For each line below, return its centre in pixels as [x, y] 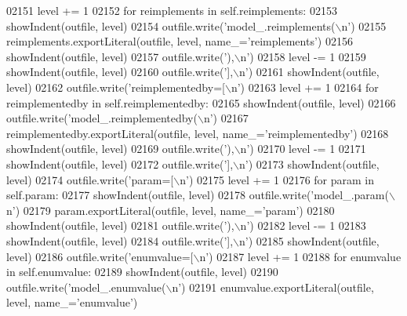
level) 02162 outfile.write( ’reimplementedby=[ [116, 87]
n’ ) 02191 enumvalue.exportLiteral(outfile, [273, 287]
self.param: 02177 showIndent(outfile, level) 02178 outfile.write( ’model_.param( [198, 195]
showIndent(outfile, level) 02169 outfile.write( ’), [120, 149]
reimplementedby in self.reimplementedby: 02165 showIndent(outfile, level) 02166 [201, 102]
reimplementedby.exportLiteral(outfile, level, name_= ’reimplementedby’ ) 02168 [198, 133]
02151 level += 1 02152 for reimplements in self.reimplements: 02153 [172, 10]
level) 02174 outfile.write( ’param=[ [90, 179]
